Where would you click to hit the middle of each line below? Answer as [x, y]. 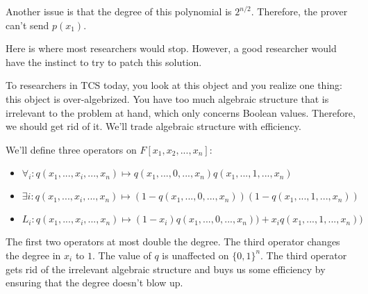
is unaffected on [195, 255]
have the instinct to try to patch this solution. [104, 62]
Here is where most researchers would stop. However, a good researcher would [171, 48]
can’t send [27, 25]
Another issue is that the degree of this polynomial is [119, 11]
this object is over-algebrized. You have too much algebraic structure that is [167, 98]
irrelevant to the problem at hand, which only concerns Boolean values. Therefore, [181, 112]
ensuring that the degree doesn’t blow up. [94, 283]
